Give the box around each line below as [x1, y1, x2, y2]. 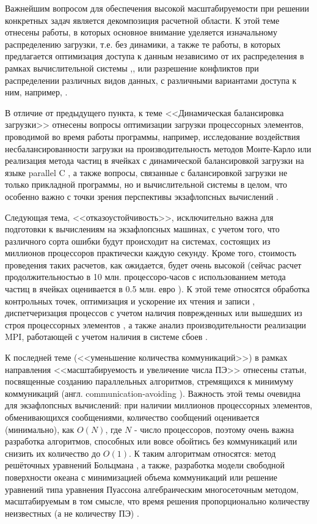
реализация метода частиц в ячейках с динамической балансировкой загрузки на [5, 154, 304, 167]
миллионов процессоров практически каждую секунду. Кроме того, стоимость [5, 246, 296, 259]
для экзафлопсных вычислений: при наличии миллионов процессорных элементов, [5, 399, 313, 411]
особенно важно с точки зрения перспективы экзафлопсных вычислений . [5, 190, 279, 202]
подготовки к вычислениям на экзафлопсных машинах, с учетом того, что [5, 223, 280, 235]
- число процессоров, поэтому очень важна [134, 423, 294, 435]
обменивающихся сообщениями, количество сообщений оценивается [5, 411, 260, 423]
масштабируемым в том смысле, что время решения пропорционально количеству [5, 495, 310, 507]
